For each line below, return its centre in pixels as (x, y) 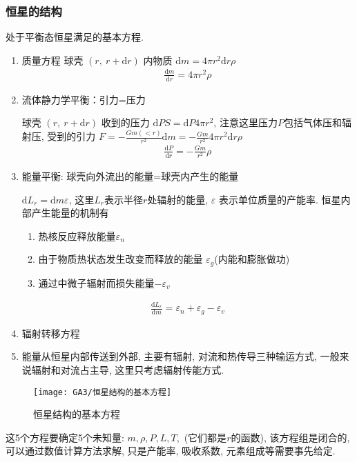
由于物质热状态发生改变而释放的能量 (120, 259)
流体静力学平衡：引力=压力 (84, 99)
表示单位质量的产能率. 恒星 (280, 199)
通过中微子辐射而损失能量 (96, 282)
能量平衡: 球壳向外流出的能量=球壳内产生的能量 (130, 176)
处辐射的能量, (178, 199)
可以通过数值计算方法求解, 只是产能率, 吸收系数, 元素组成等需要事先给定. (171, 451)
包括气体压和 (312, 122)
